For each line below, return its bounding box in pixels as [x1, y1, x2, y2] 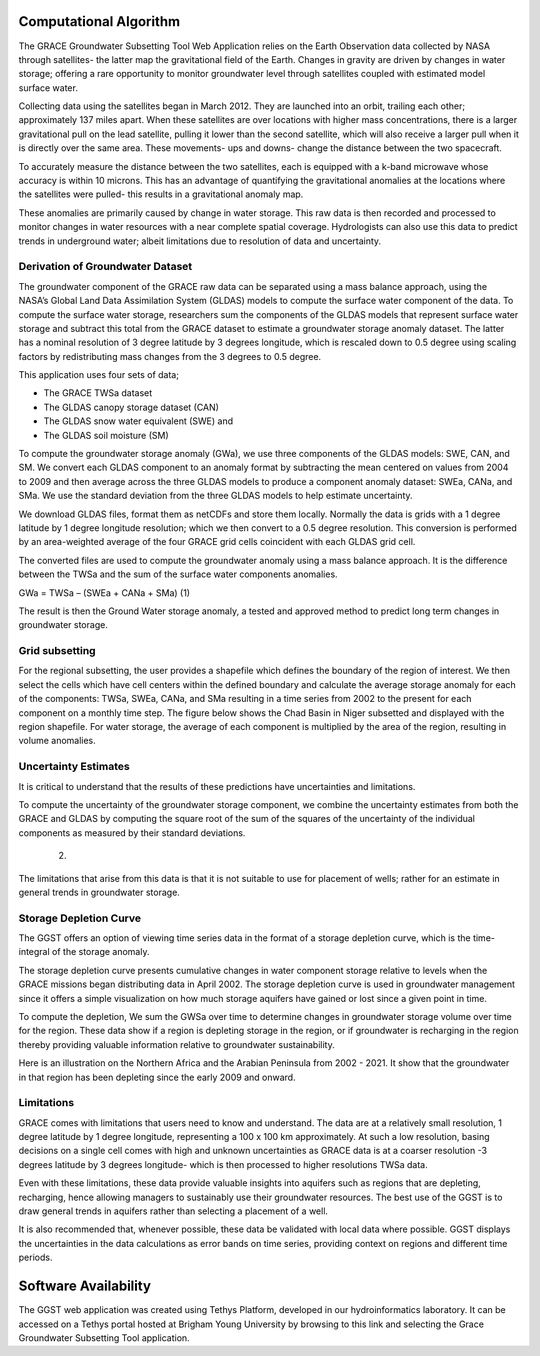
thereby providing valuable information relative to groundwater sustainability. [18, 1038, 335, 1050]
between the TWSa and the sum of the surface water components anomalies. [18, 568, 339, 580]
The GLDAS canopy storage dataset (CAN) [43, 401, 220, 413]
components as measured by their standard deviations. [18, 826, 246, 839]
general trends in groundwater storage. [18, 886, 180, 898]
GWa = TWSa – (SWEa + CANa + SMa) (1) [18, 586, 190, 599]
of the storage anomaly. [51, 946, 150, 958]
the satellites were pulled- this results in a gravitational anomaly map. [18, 188, 304, 200]
